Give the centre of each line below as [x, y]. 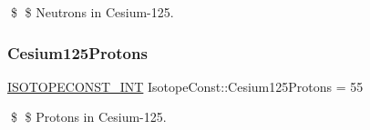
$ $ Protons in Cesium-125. [88, 117]
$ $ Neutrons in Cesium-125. [92, 12]
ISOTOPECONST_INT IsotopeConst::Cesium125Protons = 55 [185, 86]
